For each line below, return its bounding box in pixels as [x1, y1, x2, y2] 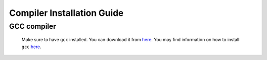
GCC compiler [9, 22, 56, 31]
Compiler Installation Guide [9, 7, 124, 18]
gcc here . [21, 44, 42, 50]
